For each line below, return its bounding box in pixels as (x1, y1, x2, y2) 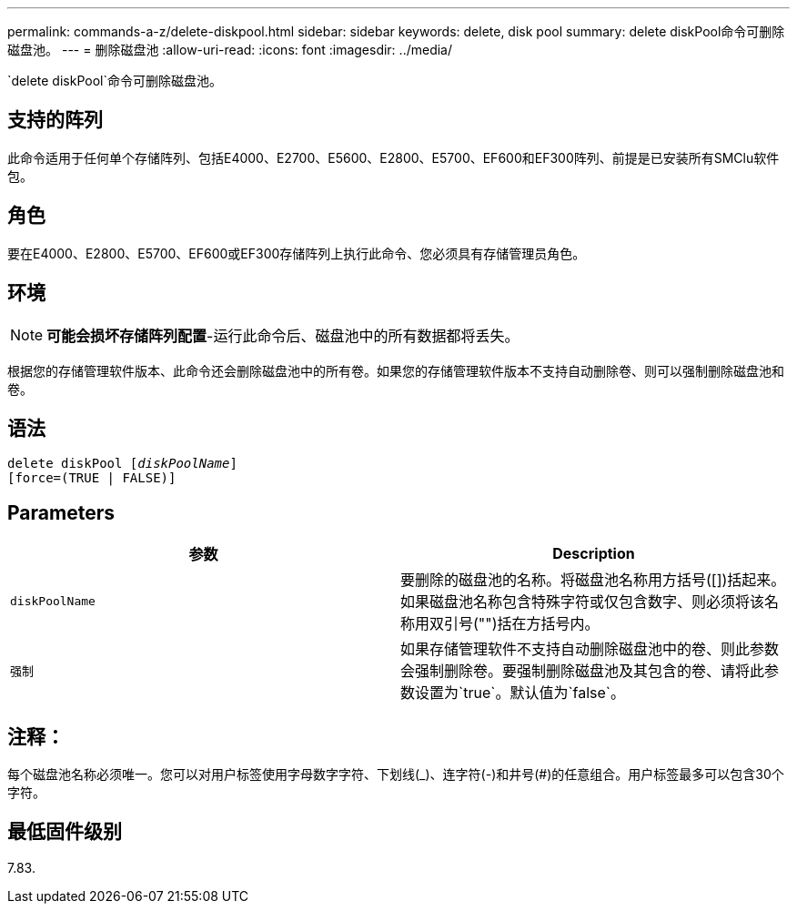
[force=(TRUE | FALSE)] (7, 471, 177, 486)
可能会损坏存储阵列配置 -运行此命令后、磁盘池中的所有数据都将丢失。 (46, 326, 520, 345)
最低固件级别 (7, 820, 122, 844)
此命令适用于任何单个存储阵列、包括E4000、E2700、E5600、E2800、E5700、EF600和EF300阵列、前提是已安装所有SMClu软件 (7, 149, 780, 166)
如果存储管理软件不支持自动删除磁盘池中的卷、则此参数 (400, 640, 780, 659)
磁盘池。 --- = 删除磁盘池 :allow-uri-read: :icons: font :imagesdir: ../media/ (7, 42, 453, 57)
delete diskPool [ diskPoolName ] (7, 456, 237, 471)
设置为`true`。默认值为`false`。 (415, 683, 626, 703)
